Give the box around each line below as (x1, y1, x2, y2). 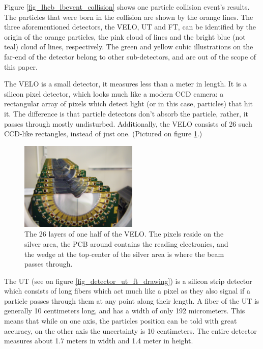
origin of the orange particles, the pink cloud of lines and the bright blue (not (4, 31, 246, 42)
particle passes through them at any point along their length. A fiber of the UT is (4, 295, 259, 306)
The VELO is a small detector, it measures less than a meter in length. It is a (4, 78, 247, 89)
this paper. (4, 61, 38, 72)
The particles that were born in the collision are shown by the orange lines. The (4, 11, 253, 22)
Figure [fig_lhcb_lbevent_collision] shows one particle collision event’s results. (4, 2, 250, 12)
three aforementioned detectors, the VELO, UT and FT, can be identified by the (4, 21, 256, 32)
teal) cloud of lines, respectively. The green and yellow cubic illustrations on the (4, 41, 253, 52)
